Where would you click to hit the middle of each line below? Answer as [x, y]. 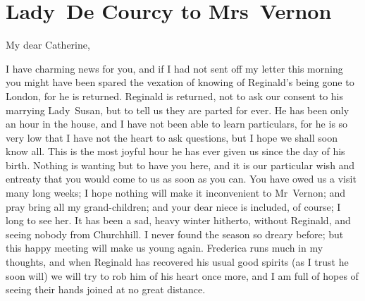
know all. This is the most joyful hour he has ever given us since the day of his [175, 151]
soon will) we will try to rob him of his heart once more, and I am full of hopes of [182, 275]
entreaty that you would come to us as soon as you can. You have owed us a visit [181, 179]
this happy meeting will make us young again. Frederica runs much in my [165, 248]
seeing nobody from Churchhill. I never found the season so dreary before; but [175, 234]
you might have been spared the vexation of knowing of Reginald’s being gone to [180, 82]
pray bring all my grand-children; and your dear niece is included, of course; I [173, 206]
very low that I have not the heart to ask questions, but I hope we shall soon [172, 137]
